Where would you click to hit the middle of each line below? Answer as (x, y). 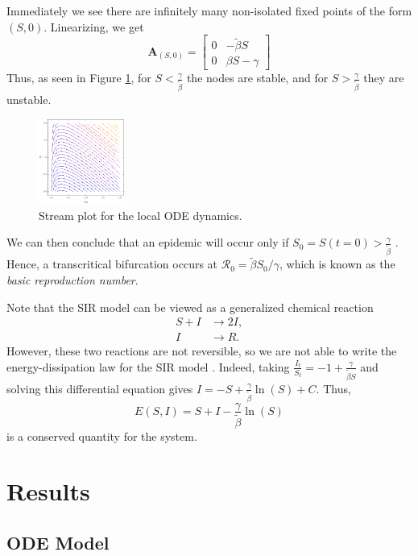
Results (48, 491)
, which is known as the (337, 264)
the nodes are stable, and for (257, 78)
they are (384, 78)
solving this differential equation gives (100, 388)
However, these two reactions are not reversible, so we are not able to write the (202, 351)
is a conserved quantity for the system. (102, 436)
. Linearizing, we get (94, 26)
